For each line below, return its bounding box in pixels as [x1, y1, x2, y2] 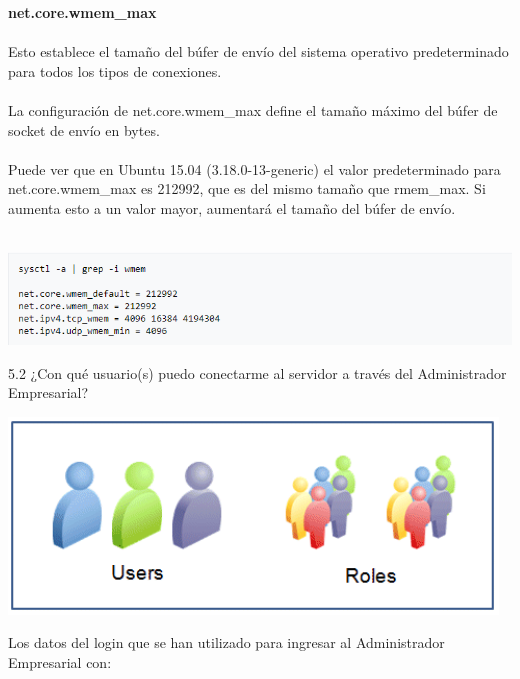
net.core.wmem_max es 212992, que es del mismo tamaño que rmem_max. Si [8, 178, 486, 199]
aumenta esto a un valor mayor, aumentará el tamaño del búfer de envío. [8, 197, 456, 218]
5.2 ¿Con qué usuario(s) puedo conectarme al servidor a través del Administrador [8, 362, 507, 383]
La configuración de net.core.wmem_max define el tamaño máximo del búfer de [8, 99, 498, 120]
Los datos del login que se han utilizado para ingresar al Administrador [8, 632, 445, 653]
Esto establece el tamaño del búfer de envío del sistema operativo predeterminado [8, 41, 509, 62]
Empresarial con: [8, 651, 112, 672]
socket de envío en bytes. [8, 119, 160, 140]
